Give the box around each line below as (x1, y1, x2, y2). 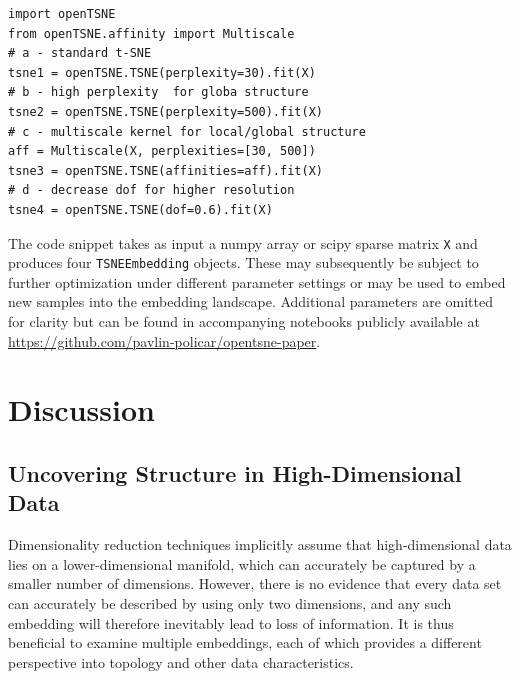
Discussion (8, 389, 155, 430)
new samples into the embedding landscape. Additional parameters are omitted (8, 291, 493, 312)
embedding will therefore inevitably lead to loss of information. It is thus (8, 612, 454, 633)
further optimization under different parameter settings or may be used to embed (8, 271, 506, 292)
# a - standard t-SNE (8, 46, 152, 61)
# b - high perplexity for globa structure (8, 85, 309, 100)
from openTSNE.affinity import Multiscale (8, 26, 295, 41)
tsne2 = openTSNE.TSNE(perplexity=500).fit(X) (8, 104, 323, 119)
